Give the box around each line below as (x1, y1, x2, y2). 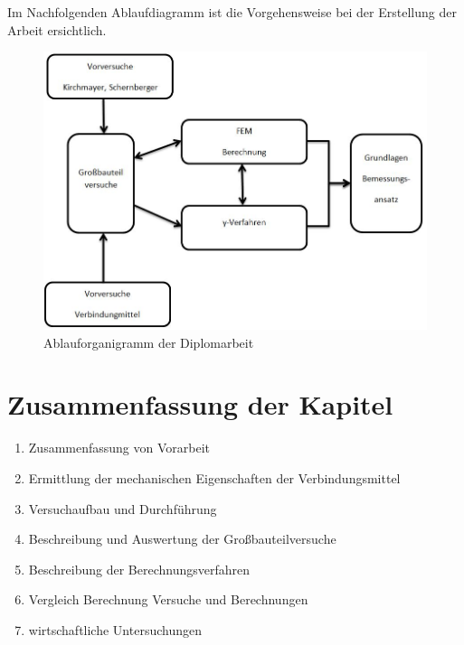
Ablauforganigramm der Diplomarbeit (43, 332, 254, 351)
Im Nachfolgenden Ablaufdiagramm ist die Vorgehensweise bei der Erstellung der (7, 3, 457, 21)
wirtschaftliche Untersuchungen (28, 620, 202, 639)
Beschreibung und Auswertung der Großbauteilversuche (28, 529, 336, 548)
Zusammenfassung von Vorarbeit (28, 438, 211, 457)
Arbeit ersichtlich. (7, 20, 107, 39)
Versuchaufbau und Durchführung (28, 499, 217, 518)
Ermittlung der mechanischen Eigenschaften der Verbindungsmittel (28, 468, 401, 487)
